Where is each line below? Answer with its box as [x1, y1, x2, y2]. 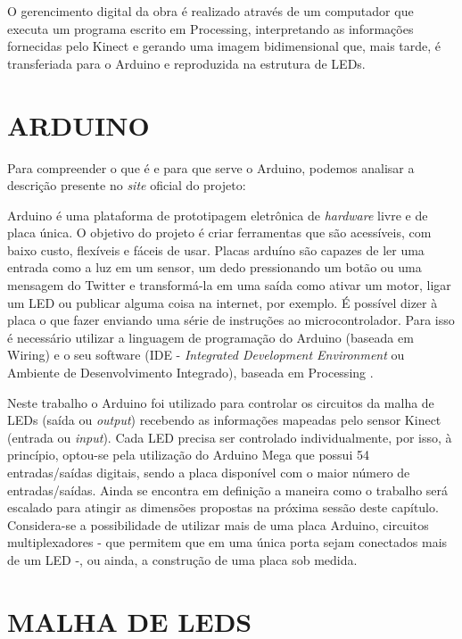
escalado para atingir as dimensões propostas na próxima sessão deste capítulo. [7, 498, 439, 517]
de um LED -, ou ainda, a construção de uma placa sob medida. [7, 550, 358, 568]
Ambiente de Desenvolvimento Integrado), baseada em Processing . [7, 363, 374, 382]
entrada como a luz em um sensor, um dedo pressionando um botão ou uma [7, 258, 422, 277]
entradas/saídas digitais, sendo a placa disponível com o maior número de [7, 463, 410, 481]
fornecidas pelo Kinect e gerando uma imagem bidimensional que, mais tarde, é [7, 37, 441, 55]
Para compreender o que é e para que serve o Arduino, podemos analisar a [7, 158, 415, 177]
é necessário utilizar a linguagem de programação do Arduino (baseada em [7, 328, 414, 346]
